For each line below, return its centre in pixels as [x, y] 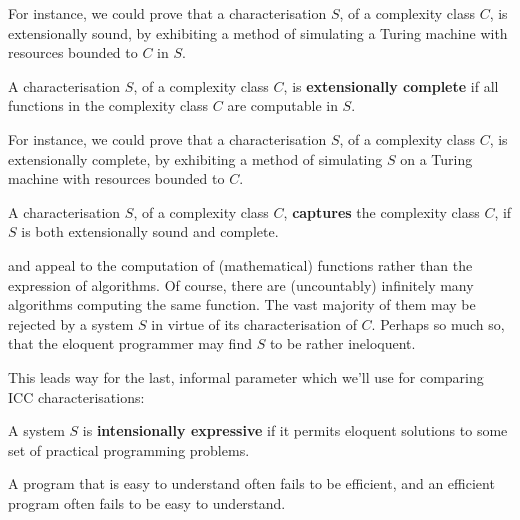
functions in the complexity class [108, 105]
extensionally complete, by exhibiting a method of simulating [195, 158]
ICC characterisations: [76, 396]
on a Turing [436, 158]
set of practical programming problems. [129, 449]
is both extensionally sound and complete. [150, 231]
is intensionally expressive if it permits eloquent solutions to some [295, 430]
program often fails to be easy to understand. [147, 502]
